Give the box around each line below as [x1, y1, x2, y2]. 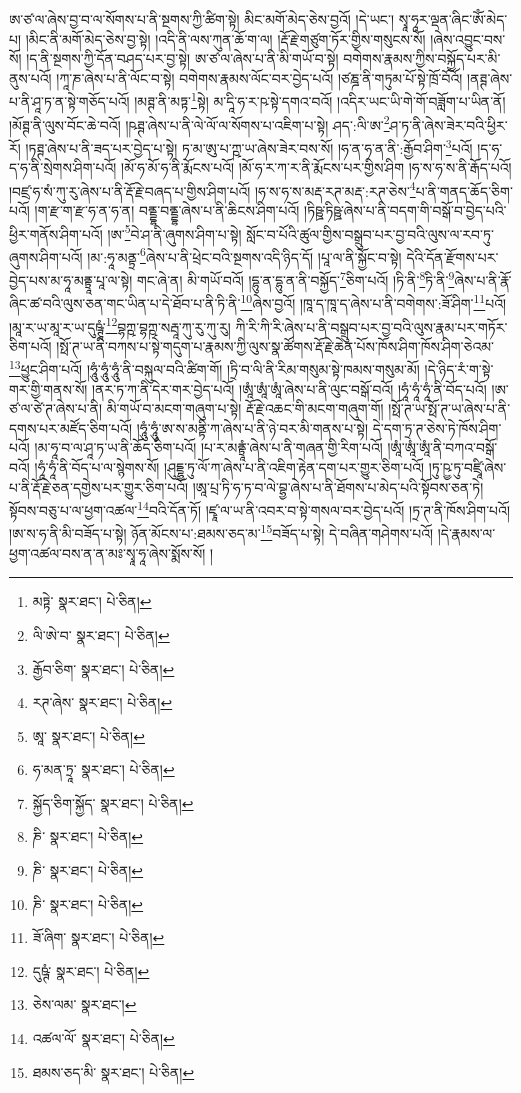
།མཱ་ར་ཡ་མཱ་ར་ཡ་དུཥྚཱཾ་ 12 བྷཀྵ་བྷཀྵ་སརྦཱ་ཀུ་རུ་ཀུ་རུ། [9, 313, 231, 337]
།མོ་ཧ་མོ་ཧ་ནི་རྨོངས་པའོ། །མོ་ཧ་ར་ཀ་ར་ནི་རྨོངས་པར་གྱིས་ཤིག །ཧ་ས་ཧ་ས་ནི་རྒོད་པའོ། [121, 157, 512, 178]
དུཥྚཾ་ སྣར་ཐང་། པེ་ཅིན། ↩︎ [32, 960, 150, 981]
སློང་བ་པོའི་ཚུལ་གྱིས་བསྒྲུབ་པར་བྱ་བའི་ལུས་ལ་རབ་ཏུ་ [246, 223, 494, 244]
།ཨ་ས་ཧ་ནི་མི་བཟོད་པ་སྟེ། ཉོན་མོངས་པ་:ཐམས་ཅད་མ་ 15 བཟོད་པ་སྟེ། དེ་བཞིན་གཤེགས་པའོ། [9, 520, 434, 544]
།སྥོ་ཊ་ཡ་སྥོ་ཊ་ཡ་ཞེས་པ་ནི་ [388, 398, 511, 419]
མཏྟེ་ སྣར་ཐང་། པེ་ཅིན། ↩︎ [32, 591, 152, 612]
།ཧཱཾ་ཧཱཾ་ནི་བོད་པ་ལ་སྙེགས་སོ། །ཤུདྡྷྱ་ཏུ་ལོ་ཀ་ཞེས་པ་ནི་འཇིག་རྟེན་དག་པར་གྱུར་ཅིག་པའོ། [34, 457, 425, 478]
